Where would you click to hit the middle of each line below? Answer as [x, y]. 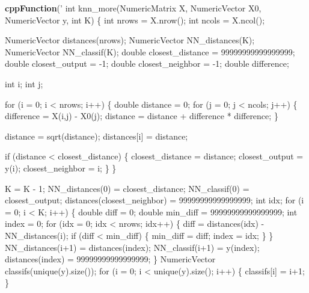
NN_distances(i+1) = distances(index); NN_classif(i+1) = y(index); [132, 247]
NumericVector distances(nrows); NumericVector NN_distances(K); [130, 40]
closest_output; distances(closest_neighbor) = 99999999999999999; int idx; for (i [154, 200]
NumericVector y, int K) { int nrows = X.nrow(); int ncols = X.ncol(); [135, 20]
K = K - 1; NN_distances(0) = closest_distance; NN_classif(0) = [127, 188]
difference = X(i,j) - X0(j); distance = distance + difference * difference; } [142, 116]
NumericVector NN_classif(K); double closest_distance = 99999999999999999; [150, 51]
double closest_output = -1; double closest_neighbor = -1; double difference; [147, 63]
